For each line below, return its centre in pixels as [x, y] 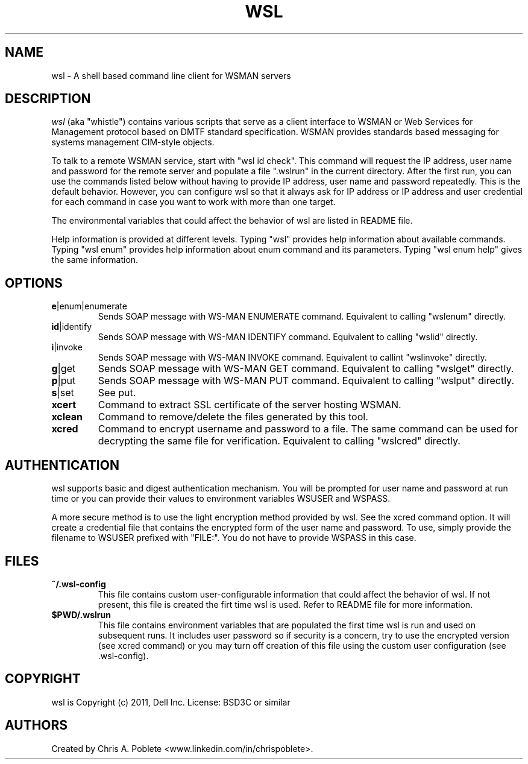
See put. [117, 393]
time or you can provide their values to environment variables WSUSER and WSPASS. [221, 499]
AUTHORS [36, 725]
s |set [63, 393]
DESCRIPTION [48, 99]
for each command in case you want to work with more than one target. [193, 202]
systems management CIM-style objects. [133, 142]
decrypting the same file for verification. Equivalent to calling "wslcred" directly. [279, 441]
